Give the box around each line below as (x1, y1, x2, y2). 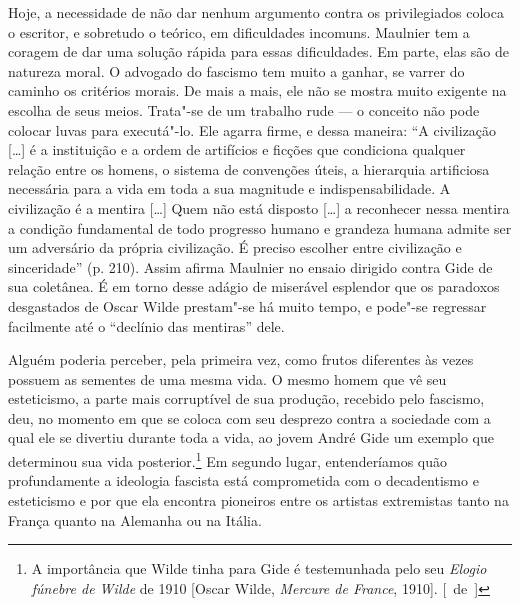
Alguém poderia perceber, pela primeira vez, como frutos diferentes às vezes (8, 349, 474, 370)
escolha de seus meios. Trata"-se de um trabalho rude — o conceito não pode (8, 99, 480, 120)
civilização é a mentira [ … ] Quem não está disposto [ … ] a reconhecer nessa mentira (8, 197, 510, 218)
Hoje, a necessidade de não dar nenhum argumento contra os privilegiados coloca (8, 2, 504, 22)
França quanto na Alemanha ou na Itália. (8, 509, 262, 530)
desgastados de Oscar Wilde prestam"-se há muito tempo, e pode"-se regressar (8, 295, 487, 316)
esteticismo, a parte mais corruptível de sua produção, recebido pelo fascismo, (8, 388, 485, 409)
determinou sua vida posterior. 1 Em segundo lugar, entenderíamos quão (8, 448, 448, 471)
